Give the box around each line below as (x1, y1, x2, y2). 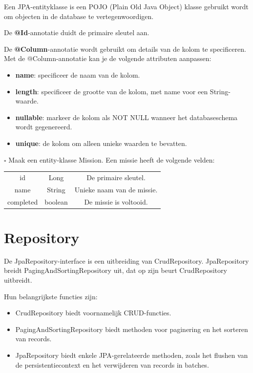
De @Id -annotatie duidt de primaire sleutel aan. (4, 27, 149, 38)
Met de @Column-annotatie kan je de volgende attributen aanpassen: (4, 53, 211, 63)
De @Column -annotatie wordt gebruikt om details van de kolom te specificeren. (4, 43, 246, 54)
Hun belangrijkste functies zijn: (4, 291, 98, 301)
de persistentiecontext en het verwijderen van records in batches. (15, 359, 209, 370)
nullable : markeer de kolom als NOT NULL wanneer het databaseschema (15, 112, 238, 122)
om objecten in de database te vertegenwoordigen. (4, 11, 154, 21)
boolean (44, 196, 68, 207)
